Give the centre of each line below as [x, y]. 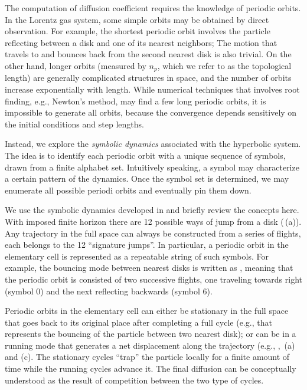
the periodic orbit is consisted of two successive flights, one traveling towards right [153, 279]
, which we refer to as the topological [224, 65]
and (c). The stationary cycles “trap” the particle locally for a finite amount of [147, 357]
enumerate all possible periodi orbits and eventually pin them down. [128, 190]
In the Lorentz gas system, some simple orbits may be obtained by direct [137, 19]
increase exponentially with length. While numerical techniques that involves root [152, 89]
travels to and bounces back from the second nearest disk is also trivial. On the [148, 54]
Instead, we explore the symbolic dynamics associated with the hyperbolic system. [153, 144]
